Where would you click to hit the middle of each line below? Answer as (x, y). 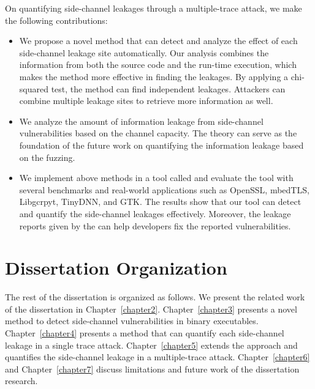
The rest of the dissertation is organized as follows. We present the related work (155, 297)
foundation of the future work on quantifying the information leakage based (161, 145)
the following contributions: (56, 20)
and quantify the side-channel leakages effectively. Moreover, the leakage (155, 213)
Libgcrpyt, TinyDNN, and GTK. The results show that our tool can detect (160, 202)
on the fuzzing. (47, 157)
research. (21, 381)
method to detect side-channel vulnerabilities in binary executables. (132, 321)
